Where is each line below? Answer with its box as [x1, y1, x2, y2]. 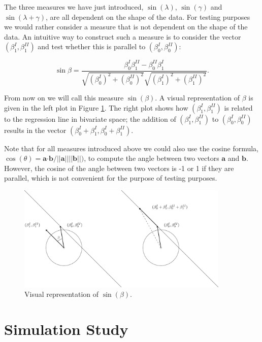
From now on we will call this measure [4, 92, 124, 103]
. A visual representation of [155, 92, 240, 103]
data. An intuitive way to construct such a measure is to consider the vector [4, 31, 241, 42]
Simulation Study [4, 319, 128, 339]
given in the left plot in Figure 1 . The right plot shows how [4, 102, 188, 113]
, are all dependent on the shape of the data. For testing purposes [45, 11, 250, 22]
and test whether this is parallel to [38, 41, 146, 52]
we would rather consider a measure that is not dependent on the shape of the [4, 21, 248, 32]
